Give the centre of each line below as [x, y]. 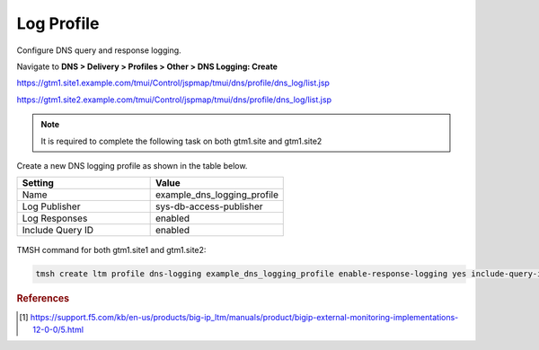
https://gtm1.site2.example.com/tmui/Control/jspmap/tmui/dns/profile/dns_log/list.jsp [174, 100]
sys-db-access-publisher [209, 206]
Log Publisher [51, 206]
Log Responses [55, 218]
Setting [38, 183]
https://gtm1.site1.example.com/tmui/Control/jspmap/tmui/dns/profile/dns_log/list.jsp [173, 83]
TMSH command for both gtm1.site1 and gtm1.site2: [111, 250]
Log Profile [58, 23]
